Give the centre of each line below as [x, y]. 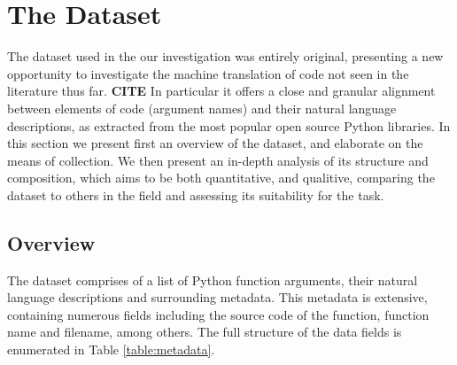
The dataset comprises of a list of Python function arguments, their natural [213, 280]
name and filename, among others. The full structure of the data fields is [205, 332]
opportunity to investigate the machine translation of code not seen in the [208, 73]
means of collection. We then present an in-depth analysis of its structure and [218, 160]
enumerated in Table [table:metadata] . [111, 349]
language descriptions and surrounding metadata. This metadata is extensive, [217, 297]
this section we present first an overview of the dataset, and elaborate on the [215, 143]
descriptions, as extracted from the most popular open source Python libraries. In [229, 125]
